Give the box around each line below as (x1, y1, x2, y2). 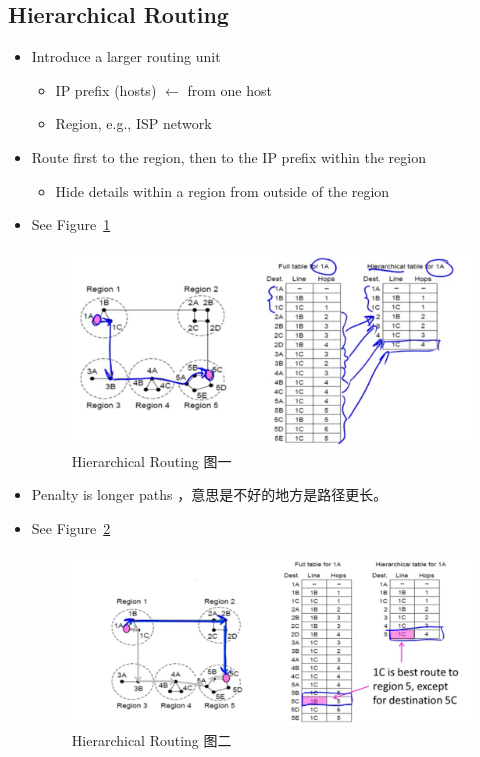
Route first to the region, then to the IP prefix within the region (31, 146, 426, 167)
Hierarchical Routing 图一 (71, 450, 232, 471)
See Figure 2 (31, 518, 111, 539)
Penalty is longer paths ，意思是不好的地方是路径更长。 (31, 484, 388, 505)
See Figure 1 (31, 214, 111, 235)
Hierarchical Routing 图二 (71, 730, 232, 751)
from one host (187, 79, 272, 100)
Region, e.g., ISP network (55, 113, 212, 134)
